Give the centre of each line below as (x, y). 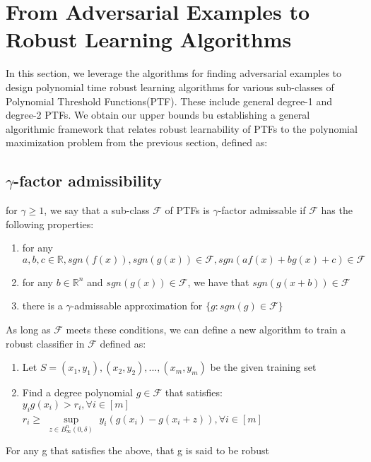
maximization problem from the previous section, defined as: (137, 142)
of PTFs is (187, 210)
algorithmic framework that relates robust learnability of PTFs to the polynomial (182, 128)
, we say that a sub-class (97, 210)
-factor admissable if (262, 210)
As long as (28, 330)
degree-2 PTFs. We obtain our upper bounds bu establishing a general (158, 115)
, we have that (218, 282)
